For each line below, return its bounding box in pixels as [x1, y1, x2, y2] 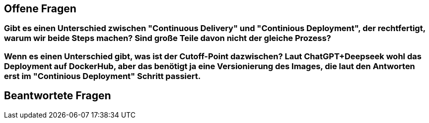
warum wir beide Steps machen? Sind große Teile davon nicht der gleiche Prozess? [4, 33, 331, 43]
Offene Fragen [4, 2, 76, 15]
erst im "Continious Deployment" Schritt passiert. [4, 71, 201, 81]
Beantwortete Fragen [4, 89, 111, 102]
